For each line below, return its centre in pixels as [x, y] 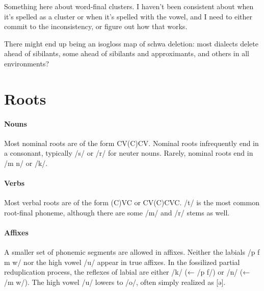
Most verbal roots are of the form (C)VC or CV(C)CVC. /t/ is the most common [132, 202]
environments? [27, 63]
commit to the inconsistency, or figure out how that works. [96, 26]
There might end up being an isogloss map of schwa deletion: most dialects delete [131, 43]
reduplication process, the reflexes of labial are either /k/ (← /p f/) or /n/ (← [127, 272]
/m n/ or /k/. [26, 163]
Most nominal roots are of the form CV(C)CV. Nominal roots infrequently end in [131, 143]
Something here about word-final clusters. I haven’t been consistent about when [129, 6]
